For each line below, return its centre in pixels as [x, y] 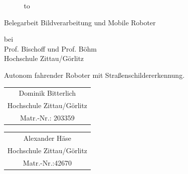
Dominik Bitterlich [47, 93]
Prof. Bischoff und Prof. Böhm [50, 48]
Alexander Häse [47, 138]
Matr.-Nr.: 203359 [47, 117]
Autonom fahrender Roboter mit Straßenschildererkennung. [94, 75]
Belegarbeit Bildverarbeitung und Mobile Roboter [80, 22]
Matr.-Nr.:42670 [47, 162]
